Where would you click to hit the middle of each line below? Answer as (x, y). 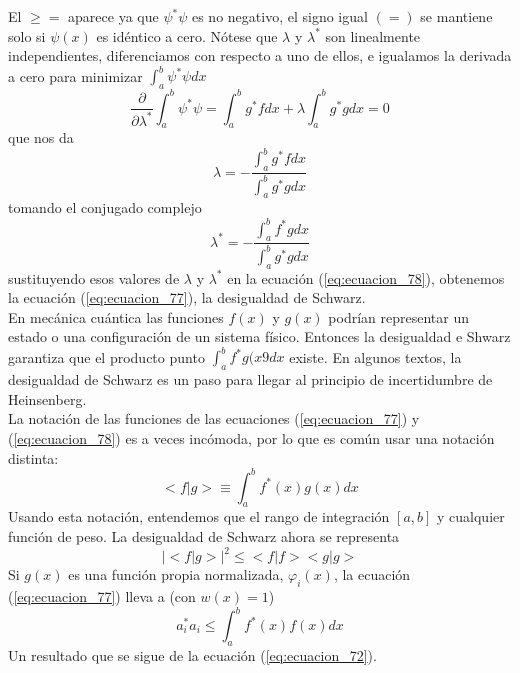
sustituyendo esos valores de (94, 277)
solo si (27, 35)
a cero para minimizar (75, 75)
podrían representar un (399, 316)
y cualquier (471, 516)
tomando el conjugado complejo (105, 207)
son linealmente (373, 35)
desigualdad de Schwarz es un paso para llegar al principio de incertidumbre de (250, 379)
